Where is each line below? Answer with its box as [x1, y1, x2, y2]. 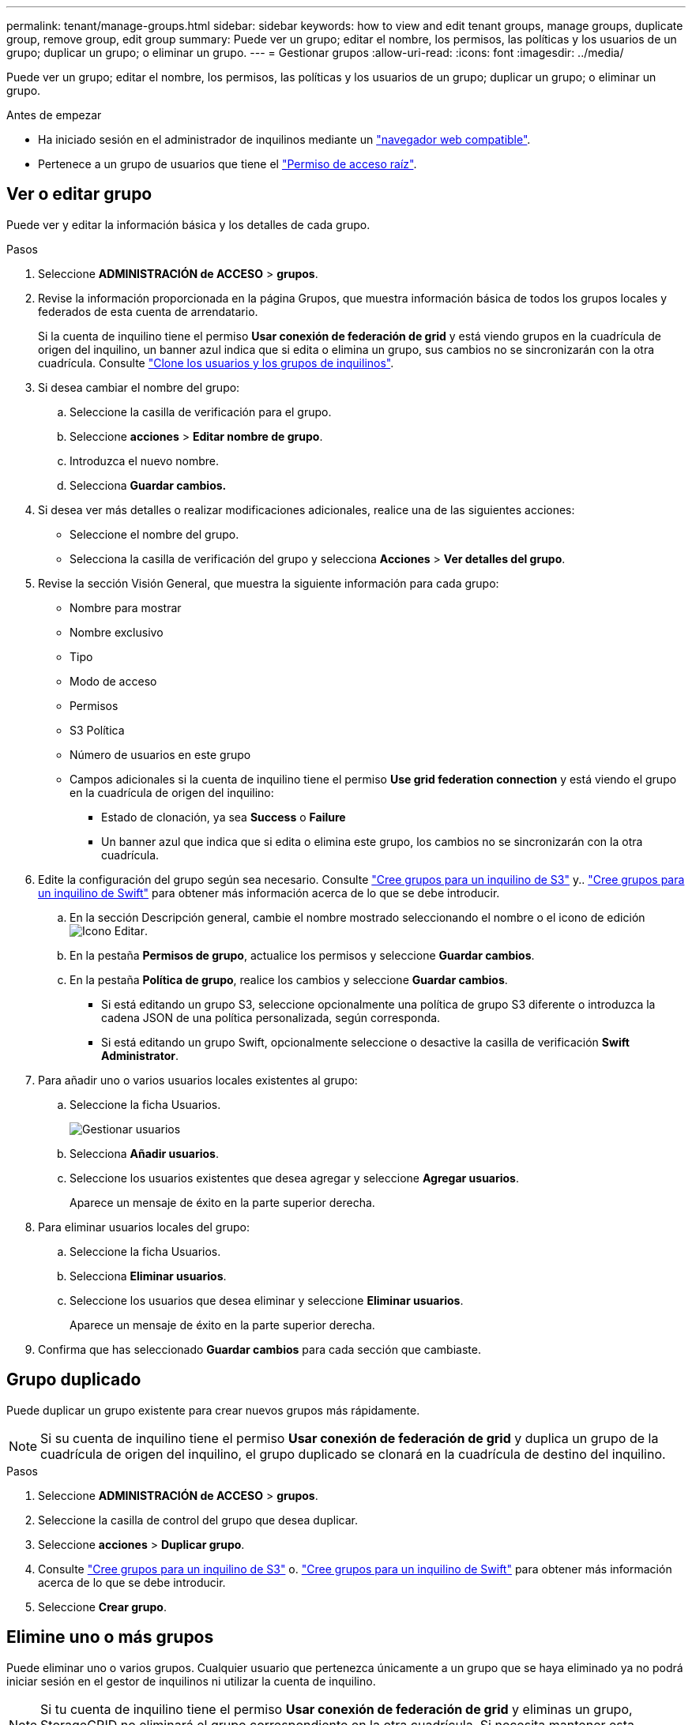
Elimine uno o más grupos [6, 1627, 214, 1648]
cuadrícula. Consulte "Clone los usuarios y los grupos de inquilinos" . [38, 355, 394, 370]
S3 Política [70, 723, 125, 737]
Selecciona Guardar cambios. [70, 478, 227, 492]
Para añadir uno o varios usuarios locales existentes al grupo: [38, 1073, 358, 1087]
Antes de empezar [6, 108, 102, 122]
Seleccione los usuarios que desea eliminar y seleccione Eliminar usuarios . [70, 1293, 464, 1307]
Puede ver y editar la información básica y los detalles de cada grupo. [6, 217, 370, 231]
